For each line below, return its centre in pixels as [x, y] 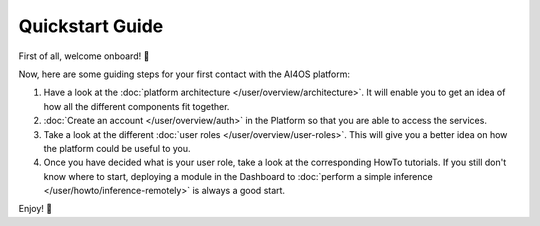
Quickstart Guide [91, 26]
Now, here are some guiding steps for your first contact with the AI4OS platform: [184, 74]
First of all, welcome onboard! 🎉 [84, 56]
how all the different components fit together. [136, 106]
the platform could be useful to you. [117, 148]
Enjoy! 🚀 [35, 209]
